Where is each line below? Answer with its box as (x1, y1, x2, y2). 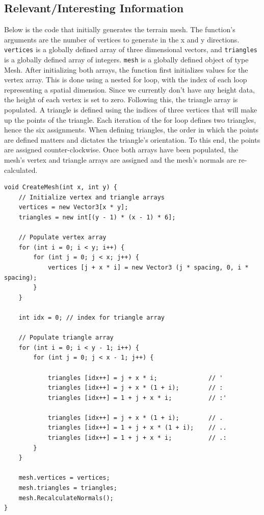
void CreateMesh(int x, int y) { (4, 184, 117, 191)
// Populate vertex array (18, 234, 107, 241)
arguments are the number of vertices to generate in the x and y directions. (4, 34, 240, 44)
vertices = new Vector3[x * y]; (18, 204, 128, 211)
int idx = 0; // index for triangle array (18, 314, 165, 321)
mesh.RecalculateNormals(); (18, 494, 114, 502)
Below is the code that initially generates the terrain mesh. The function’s (4, 24, 235, 35)
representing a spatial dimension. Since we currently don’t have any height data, (4, 84, 255, 95)
